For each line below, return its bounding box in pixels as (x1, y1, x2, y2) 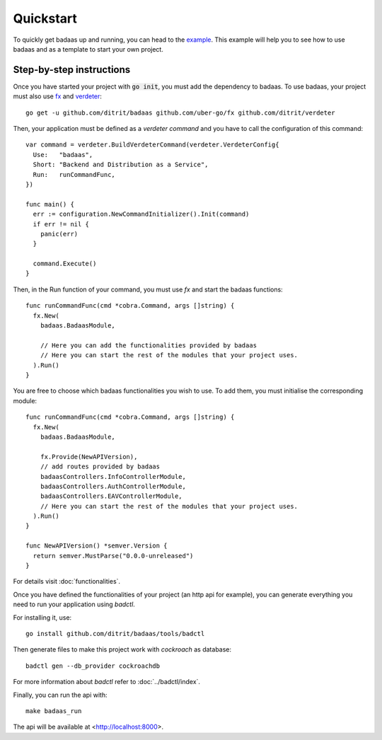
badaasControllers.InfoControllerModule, (40, 473, 187, 480)
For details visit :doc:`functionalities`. (13, 577, 120, 586)
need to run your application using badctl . (13, 600, 136, 608)
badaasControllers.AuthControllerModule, (40, 482, 187, 490)
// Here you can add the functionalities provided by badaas (40, 341, 257, 349)
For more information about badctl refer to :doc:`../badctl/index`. (13, 678, 201, 686)
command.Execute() (33, 260, 97, 268)
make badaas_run (25, 707, 82, 715)
